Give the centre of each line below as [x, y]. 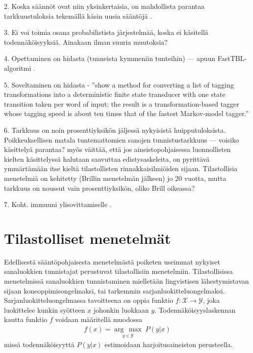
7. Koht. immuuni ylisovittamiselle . [58, 204]
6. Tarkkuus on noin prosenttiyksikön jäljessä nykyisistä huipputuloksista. [115, 130]
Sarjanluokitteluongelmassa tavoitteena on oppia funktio [89, 300]
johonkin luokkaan [121, 309]
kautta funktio [26, 319]
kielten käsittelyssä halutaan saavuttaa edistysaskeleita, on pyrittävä [107, 159]
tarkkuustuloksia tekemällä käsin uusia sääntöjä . [78, 15]
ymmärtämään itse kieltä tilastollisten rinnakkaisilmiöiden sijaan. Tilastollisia [121, 168]
